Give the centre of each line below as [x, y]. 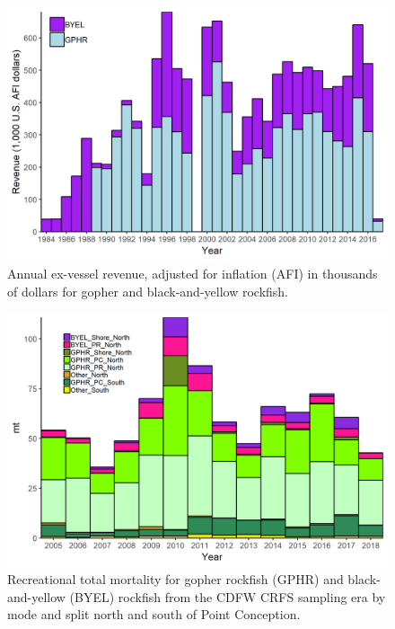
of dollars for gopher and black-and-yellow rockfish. [148, 291]
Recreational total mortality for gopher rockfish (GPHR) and [176, 579]
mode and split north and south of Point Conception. [154, 614]
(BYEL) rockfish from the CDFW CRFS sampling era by [228, 596]
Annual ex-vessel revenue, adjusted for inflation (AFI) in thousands [193, 273]
